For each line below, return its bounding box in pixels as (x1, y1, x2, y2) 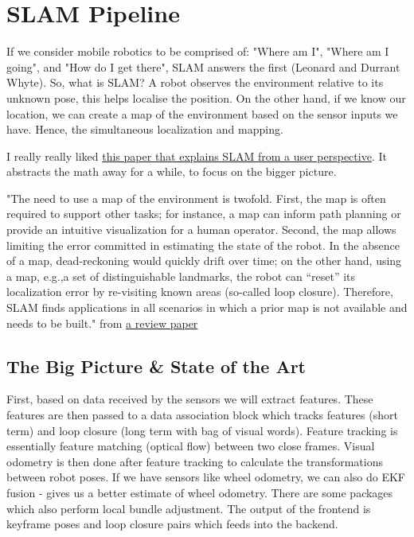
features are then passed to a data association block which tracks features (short (6, 407, 398, 423)
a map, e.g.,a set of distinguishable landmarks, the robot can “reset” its (6, 267, 356, 284)
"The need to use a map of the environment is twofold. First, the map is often (6, 189, 386, 206)
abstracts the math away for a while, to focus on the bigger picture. (6, 163, 337, 180)
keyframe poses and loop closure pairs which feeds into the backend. (6, 516, 338, 532)
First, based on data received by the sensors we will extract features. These (6, 391, 373, 407)
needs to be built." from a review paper (6, 314, 198, 331)
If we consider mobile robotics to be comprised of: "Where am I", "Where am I (6, 43, 389, 60)
